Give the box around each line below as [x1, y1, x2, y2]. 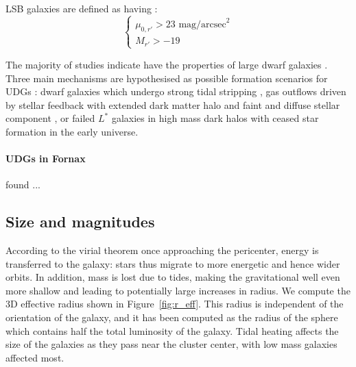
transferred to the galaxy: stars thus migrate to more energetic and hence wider [5, 256, 340, 270]
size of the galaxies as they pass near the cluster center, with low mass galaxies [5, 337, 337, 351]
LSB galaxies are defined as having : [5, 1, 158, 15]
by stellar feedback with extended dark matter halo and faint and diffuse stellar [5, 97, 340, 112]
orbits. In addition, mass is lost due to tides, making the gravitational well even [5, 270, 340, 284]
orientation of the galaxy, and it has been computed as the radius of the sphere [5, 310, 338, 325]
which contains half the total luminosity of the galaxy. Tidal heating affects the [5, 323, 339, 338]
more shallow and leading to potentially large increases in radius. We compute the [5, 283, 351, 297]
